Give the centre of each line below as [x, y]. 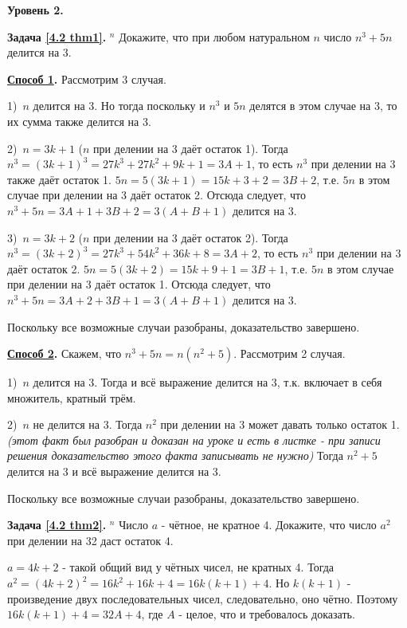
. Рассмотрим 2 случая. [290, 353]
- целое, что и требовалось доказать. [267, 614]
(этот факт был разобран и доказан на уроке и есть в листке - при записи [194, 440]
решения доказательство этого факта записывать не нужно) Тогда [175, 455]
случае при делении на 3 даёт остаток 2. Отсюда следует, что [157, 195]
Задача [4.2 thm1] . [57, 36]
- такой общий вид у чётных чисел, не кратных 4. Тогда [198, 567]
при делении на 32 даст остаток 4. [90, 540]
